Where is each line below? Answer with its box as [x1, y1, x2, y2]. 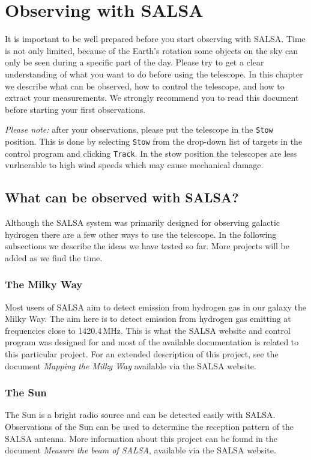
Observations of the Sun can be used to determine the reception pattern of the [5, 420, 294, 433]
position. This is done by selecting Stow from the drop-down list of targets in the [5, 135, 303, 147]
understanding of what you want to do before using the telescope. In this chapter [5, 67, 303, 80]
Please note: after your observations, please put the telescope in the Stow [5, 123, 273, 136]
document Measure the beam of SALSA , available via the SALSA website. [5, 444, 276, 456]
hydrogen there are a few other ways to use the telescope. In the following [5, 228, 277, 240]
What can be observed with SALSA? [5, 188, 239, 207]
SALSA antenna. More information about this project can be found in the [5, 432, 277, 444]
